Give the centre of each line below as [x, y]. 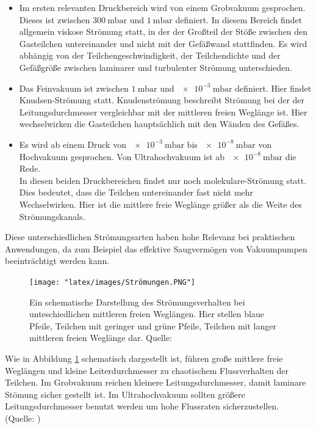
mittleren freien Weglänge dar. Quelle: [101, 338]
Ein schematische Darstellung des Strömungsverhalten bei [137, 302]
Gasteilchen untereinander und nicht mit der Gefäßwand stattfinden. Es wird [163, 43]
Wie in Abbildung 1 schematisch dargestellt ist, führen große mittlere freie [144, 358]
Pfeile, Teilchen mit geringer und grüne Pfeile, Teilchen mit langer [153, 325]
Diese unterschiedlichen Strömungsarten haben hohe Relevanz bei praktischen [150, 237]
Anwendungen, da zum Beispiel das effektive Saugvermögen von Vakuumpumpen [156, 248]
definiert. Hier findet [273, 88]
